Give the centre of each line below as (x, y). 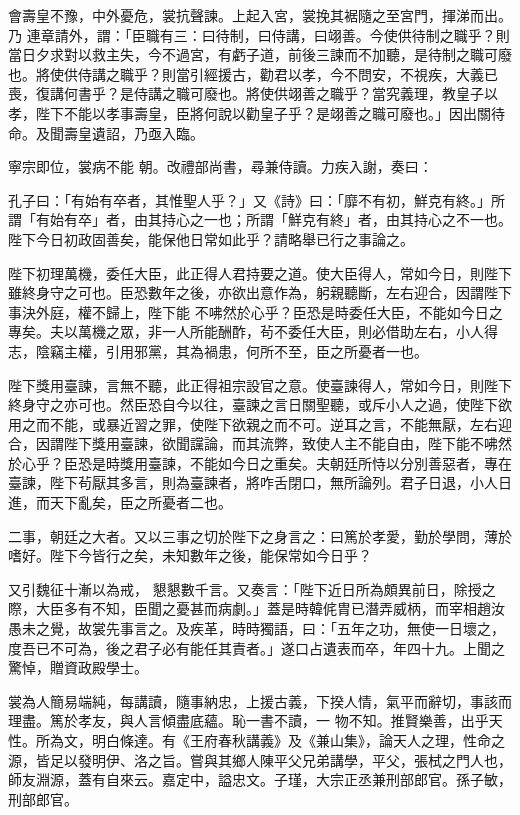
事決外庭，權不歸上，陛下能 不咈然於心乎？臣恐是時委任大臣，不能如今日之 (255, 311)
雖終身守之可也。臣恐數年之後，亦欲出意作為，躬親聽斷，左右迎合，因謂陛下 (260, 292)
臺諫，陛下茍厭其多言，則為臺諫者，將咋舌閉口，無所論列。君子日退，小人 (253, 482)
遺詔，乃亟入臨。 (147, 132)
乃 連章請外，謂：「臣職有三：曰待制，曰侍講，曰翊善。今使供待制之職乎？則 (259, 34)
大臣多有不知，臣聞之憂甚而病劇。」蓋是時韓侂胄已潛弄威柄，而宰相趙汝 (270, 608)
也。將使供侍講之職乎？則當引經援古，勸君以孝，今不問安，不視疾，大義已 (253, 73)
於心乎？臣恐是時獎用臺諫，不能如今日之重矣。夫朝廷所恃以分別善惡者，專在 (260, 462)
